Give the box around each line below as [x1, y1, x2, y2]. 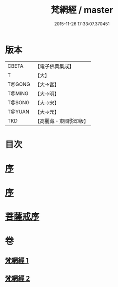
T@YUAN [7, 108, 30, 115]
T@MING [7, 90, 29, 96]
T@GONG [7, 81, 30, 88]
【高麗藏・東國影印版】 [35, 117, 89, 124]
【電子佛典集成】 [35, 63, 74, 70]
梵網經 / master [51, 4, 113, 16]
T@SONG [7, 99, 30, 106]
